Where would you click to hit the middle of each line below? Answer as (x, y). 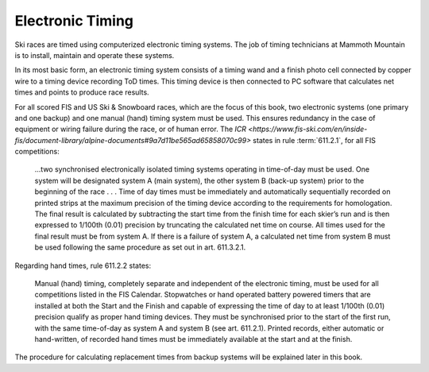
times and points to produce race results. (82, 92)
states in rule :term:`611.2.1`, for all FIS (315, 140)
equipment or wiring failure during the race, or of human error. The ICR (130, 129)
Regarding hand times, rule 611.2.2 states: (83, 265)
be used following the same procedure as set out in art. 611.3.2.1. (140, 247)
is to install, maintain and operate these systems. (95, 55)
